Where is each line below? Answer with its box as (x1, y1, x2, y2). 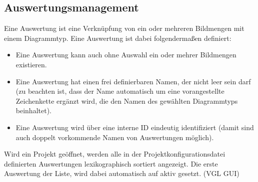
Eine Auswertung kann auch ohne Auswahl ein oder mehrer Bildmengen (15, 49, 236, 60)
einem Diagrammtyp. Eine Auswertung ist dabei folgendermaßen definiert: (4, 32, 231, 43)
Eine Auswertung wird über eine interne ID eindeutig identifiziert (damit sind (15, 122, 254, 132)
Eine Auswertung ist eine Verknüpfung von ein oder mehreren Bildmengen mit (4, 23, 244, 33)
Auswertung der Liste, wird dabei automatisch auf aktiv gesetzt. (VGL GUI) (4, 168, 239, 179)
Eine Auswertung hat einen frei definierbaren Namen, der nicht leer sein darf (15, 76, 251, 86)
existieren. (15, 59, 47, 69)
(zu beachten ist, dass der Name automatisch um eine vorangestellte (15, 86, 224, 96)
